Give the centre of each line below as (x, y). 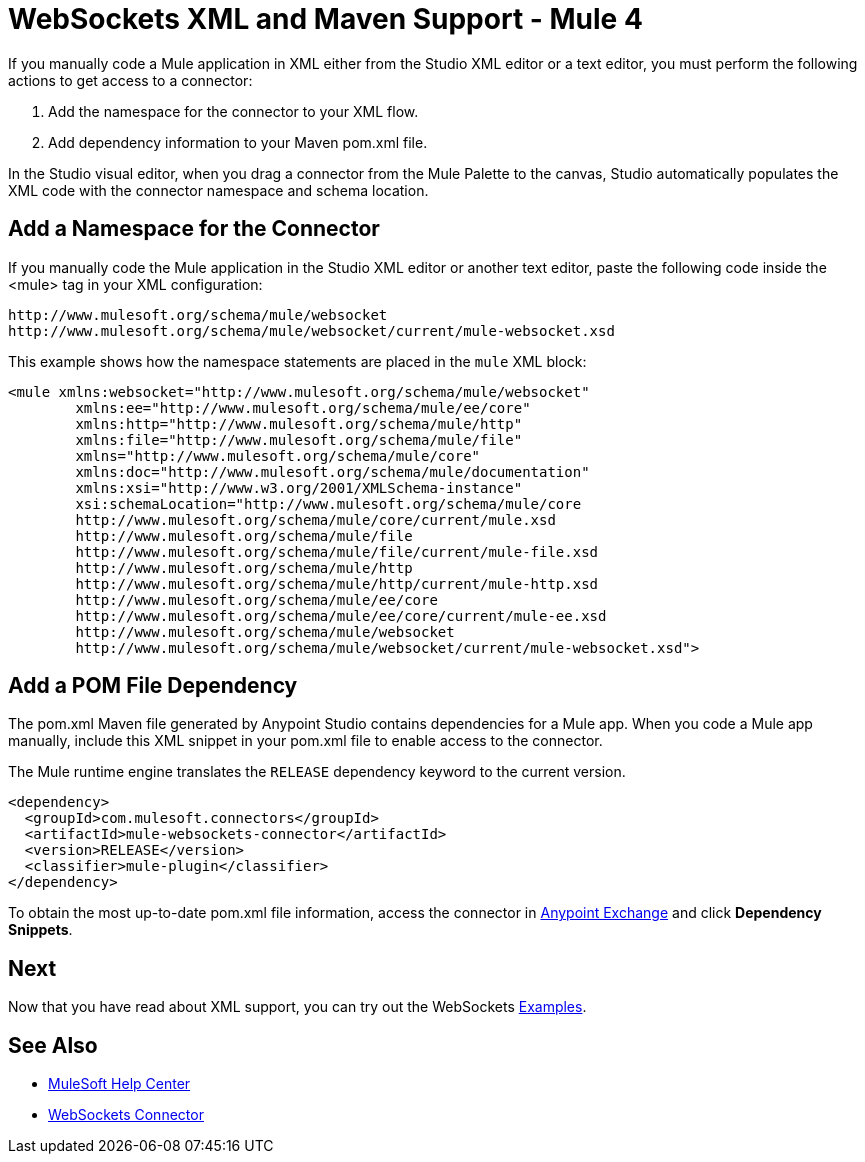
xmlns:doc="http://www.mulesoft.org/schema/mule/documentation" (332, 471)
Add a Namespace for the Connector (194, 229)
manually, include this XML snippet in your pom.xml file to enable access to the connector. (305, 741)
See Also (53, 1045)
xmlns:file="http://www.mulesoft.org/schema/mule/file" (299, 439)
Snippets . (40, 930)
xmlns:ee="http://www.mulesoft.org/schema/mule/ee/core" (303, 407)
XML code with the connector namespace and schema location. (218, 190)
